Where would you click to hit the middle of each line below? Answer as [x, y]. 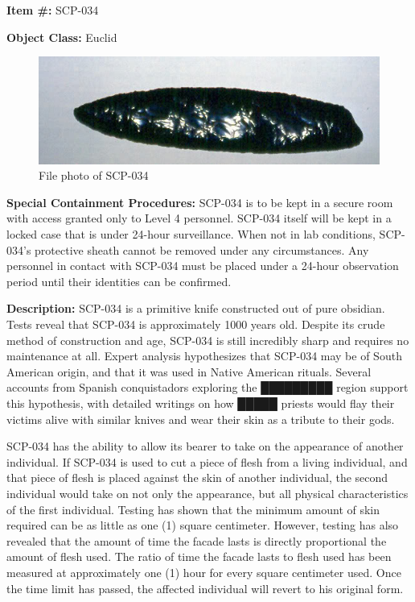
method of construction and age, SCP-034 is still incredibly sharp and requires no [208, 340]
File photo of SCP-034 [94, 175]
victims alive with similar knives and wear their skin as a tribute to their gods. [201, 419]
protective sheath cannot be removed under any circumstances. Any [202, 249]
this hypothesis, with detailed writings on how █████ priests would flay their [201, 403]
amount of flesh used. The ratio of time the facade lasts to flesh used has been [199, 556]
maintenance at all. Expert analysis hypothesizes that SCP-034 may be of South [204, 356]
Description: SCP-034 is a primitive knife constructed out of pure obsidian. [196, 308]
